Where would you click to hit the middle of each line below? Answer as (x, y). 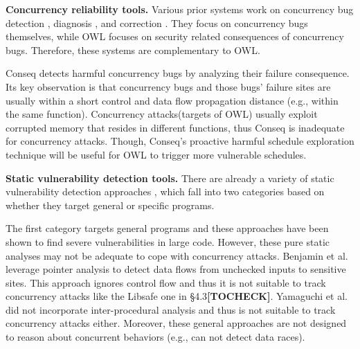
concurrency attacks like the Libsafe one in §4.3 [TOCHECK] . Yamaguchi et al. (177, 296)
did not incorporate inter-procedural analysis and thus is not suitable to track (171, 309)
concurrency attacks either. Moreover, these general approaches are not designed (176, 323)
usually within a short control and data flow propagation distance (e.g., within (172, 100)
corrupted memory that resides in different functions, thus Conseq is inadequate (175, 127)
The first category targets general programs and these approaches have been (167, 228)
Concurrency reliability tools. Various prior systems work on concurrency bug (180, 9)
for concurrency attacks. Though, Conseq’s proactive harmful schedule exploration (180, 141)
